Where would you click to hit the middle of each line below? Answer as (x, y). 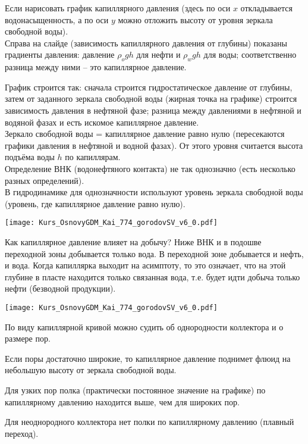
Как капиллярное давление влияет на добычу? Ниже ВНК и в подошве (133, 241)
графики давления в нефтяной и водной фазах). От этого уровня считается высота (154, 145)
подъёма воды (30, 157)
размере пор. (28, 338)
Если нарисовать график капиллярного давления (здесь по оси (118, 8)
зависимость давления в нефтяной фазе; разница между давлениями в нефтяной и (153, 110)
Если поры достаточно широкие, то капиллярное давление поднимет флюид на (148, 358)
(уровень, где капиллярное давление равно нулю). (95, 203)
